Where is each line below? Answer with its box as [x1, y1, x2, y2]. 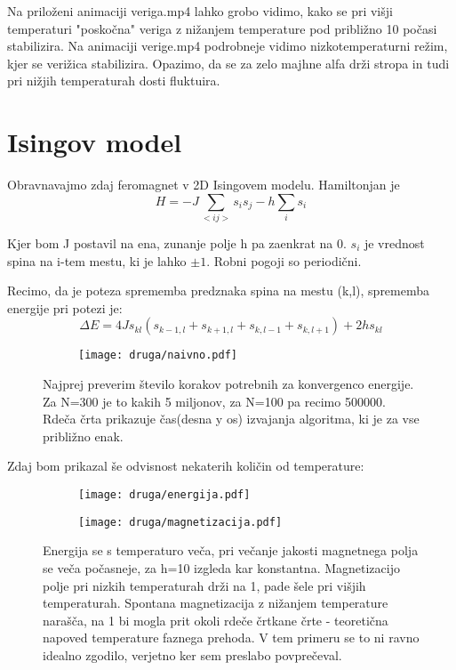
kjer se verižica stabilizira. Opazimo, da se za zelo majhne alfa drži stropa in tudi [7, 53, 450, 72]
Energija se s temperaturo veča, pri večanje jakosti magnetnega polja [43, 541, 419, 560]
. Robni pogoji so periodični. [206, 251, 362, 270]
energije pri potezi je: [7, 298, 123, 317]
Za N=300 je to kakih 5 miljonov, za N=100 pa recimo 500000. [43, 392, 386, 410]
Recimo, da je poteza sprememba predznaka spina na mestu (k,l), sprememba [7, 281, 430, 300]
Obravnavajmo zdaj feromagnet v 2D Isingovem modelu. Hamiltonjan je [7, 175, 400, 194]
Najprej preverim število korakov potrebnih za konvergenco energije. [43, 375, 414, 393]
